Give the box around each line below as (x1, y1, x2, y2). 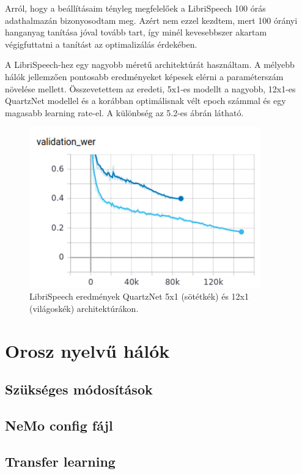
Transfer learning (5, 451, 116, 470)
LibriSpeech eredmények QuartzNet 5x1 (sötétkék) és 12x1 (29, 290, 249, 303)
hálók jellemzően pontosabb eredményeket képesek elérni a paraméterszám (5, 70, 284, 83)
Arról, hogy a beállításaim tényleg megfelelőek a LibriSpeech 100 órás (5, 2, 266, 14)
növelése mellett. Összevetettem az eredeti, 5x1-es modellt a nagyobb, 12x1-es (5, 82, 296, 95)
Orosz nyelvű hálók (5, 338, 170, 363)
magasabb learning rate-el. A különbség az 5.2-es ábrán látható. (5, 106, 244, 119)
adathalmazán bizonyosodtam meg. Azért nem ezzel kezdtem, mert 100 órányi (5, 13, 298, 26)
